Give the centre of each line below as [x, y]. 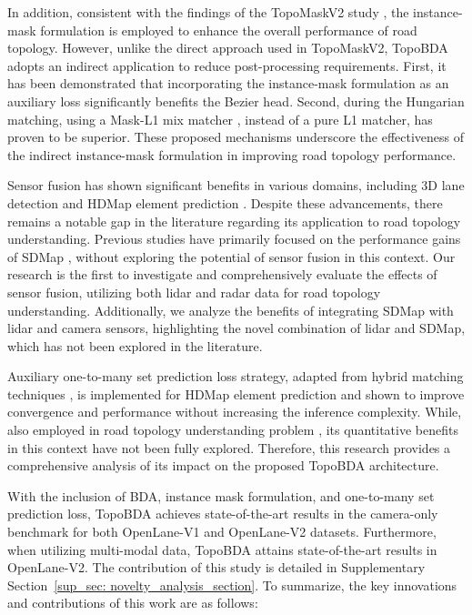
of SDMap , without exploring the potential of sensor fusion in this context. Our [231, 256]
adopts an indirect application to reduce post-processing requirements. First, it [227, 65]
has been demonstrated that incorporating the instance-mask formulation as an [228, 83]
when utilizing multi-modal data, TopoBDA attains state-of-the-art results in [222, 549]
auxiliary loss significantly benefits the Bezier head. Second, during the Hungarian [236, 101]
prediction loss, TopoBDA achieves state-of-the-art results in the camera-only [223, 514]
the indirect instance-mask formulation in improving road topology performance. [232, 154]
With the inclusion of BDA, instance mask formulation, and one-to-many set [221, 495]
